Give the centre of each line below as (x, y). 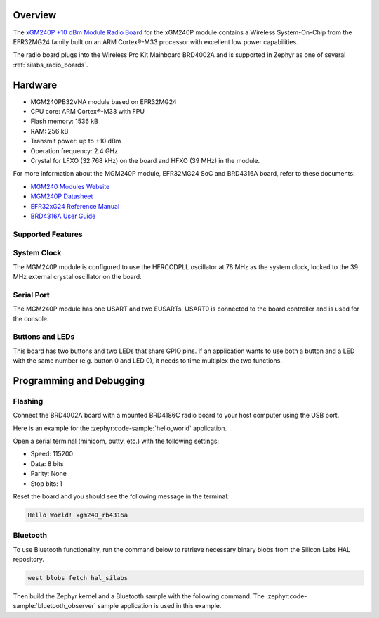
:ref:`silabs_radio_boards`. (51, 65)
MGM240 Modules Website (70, 186)
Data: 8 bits (47, 463)
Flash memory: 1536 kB (64, 121)
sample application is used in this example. (159, 606)
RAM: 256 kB (49, 131)
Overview (35, 15)
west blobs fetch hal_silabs (78, 578)
